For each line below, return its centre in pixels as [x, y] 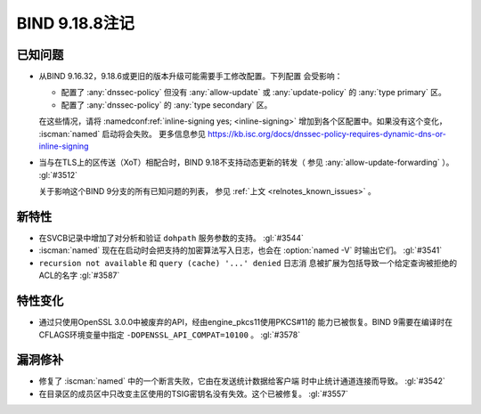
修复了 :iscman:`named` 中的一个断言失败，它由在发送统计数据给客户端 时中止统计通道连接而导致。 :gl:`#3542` [242, 381]
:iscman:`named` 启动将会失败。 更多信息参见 [122, 134]
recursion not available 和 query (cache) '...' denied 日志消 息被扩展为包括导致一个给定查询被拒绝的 [248, 263]
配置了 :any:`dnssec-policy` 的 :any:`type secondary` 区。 [167, 105]
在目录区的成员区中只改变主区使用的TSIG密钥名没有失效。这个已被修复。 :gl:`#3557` [194, 394]
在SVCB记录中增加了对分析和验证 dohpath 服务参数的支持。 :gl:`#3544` [171, 238]
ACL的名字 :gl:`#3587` [79, 275]
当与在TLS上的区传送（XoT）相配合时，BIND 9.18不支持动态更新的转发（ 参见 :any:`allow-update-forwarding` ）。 [246, 162]
